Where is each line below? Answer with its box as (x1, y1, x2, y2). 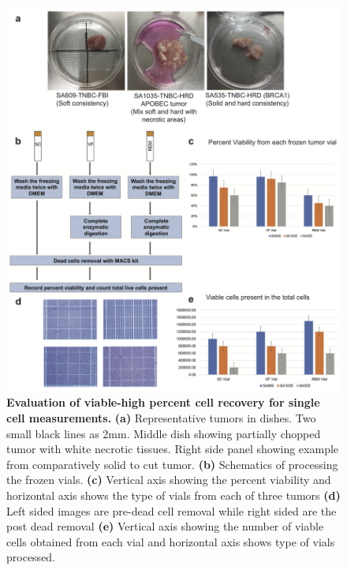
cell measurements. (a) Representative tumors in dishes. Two (6, 410, 316, 426)
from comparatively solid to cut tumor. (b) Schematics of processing (6, 456, 338, 472)
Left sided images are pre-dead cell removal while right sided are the (6, 502, 337, 519)
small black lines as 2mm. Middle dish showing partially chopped (6, 425, 321, 441)
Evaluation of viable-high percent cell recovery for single (6, 394, 320, 411)
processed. (6, 549, 56, 565)
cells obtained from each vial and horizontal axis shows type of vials (6, 533, 335, 549)
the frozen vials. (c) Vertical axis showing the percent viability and (6, 471, 331, 488)
